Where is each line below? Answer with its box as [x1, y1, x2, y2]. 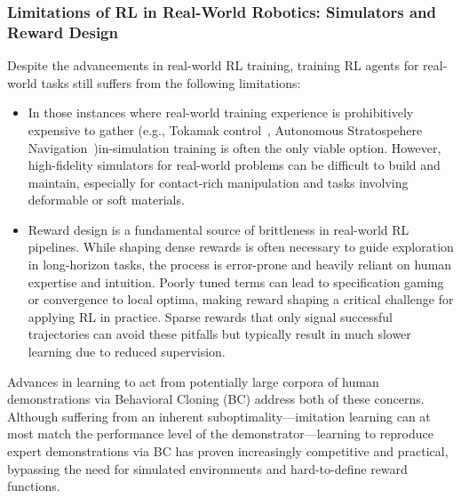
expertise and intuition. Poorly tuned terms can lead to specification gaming [28, 272, 444, 291]
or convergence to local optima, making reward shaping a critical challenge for [28, 290, 454, 309]
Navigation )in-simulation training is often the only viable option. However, [28, 138, 441, 157]
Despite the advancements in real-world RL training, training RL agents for [7, 56, 419, 75]
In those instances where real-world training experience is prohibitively [28, 103, 414, 122]
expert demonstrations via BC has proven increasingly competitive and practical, [7, 442, 449, 461]
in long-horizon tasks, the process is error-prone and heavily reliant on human [28, 255, 452, 274]
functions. [7, 477, 60, 495]
